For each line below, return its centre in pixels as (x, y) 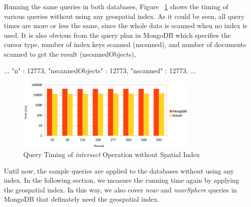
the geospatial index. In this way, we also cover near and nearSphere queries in (120, 189)
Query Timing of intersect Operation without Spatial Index (112, 154)
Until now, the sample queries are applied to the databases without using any (119, 170)
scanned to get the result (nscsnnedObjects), (70, 54)
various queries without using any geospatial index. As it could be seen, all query (124, 16)
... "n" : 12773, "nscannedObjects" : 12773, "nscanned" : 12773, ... (100, 70)
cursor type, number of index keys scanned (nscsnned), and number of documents (125, 44)
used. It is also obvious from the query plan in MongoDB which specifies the (117, 35)
